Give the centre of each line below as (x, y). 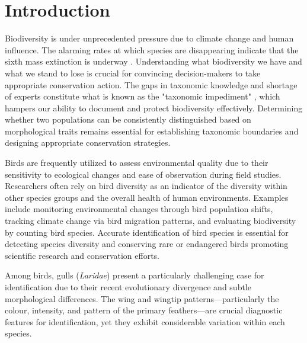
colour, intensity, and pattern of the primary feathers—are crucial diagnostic (144, 310)
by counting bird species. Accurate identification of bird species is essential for (147, 232)
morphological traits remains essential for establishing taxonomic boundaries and (152, 131)
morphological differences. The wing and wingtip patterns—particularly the (142, 298)
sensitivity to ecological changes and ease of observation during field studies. (143, 174)
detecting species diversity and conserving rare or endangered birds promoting (147, 244)
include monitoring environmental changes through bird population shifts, (139, 209)
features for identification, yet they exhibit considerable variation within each (145, 321)
